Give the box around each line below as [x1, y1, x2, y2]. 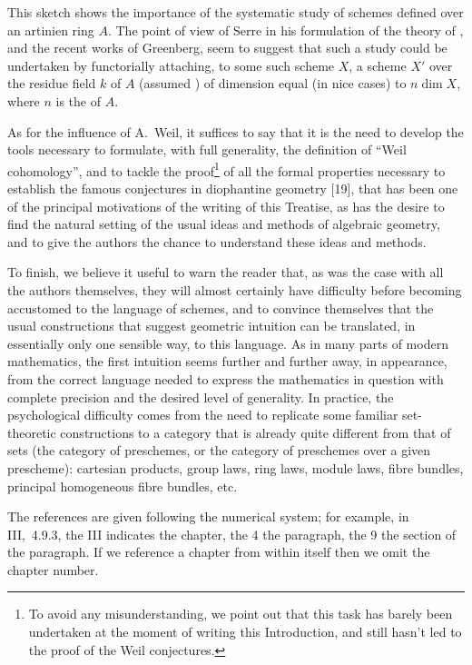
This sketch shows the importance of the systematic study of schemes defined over [7, 3, 464, 21]
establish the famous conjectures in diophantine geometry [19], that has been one [7, 179, 458, 197]
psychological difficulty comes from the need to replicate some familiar [7, 405, 398, 424]
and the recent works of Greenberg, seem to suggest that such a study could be [7, 38, 447, 57]
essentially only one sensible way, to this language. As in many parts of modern [7, 333, 448, 352]
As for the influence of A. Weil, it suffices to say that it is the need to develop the [7, 122, 464, 141]
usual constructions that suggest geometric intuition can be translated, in [7, 316, 416, 335]
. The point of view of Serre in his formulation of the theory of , [107, 20, 464, 39]
